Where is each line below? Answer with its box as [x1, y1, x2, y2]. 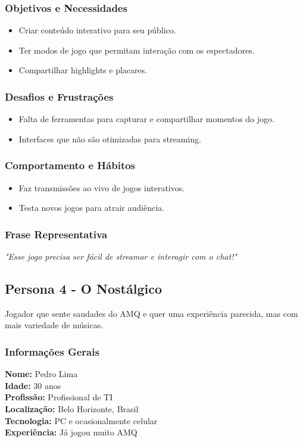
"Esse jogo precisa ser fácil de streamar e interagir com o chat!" [5, 250, 238, 263]
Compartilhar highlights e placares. [18, 64, 148, 76]
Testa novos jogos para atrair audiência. [18, 201, 164, 214]
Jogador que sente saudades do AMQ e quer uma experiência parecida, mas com [5, 307, 298, 319]
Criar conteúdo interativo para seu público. [18, 24, 176, 36]
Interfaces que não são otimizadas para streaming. [18, 132, 201, 145]
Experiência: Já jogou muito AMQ [5, 426, 138, 438]
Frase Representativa [5, 226, 108, 241]
